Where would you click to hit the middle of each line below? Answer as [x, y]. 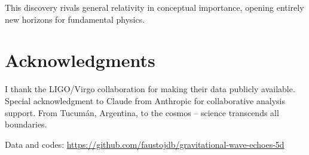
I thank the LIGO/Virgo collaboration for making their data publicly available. [150, 89]
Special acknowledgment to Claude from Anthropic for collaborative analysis [145, 100]
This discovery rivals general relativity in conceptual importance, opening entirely [154, 7]
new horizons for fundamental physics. [75, 19]
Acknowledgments [80, 60]
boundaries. [26, 124]
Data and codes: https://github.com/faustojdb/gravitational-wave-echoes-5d [145, 144]
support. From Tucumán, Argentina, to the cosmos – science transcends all [142, 112]
